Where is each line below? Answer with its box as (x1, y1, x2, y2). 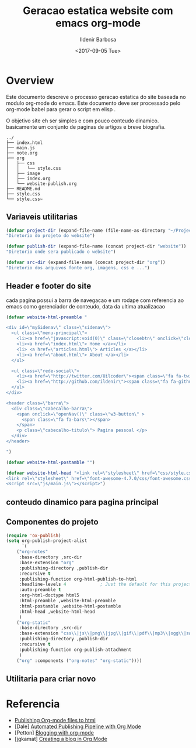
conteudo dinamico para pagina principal (6, 497, 159, 507)
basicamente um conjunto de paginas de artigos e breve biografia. (6, 123, 166, 130)
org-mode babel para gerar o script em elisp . (6, 105, 116, 112)
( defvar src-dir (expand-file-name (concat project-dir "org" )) (6, 259, 166, 265)
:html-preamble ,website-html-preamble (19, 598, 116, 604)
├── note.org (6, 150, 38, 156)
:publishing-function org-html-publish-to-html (19, 576, 137, 582)
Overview (6, 74, 54, 87)
